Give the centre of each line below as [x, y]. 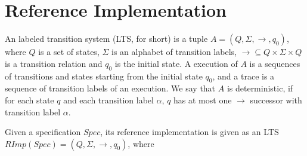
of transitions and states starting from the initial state [104, 76]
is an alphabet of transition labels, [174, 52]
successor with [276, 100]
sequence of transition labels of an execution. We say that [110, 88]
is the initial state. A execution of [176, 63]
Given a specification [43, 132]
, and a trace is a [244, 76]
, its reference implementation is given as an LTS [190, 132]
